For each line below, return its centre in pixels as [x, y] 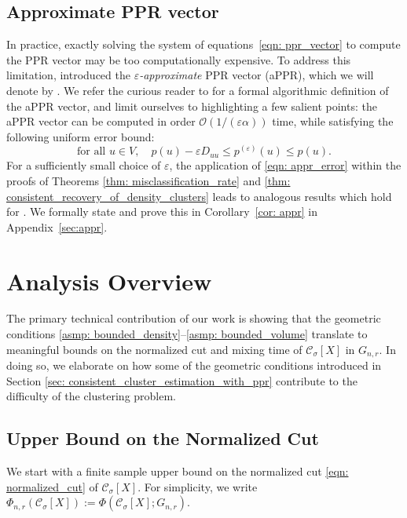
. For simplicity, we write [198, 486]
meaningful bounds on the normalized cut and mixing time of [154, 349]
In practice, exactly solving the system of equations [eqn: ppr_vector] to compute [203, 44]
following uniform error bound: [81, 136]
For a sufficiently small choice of [84, 165]
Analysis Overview [109, 281]
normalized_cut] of [52, 486]
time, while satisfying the [333, 121]
